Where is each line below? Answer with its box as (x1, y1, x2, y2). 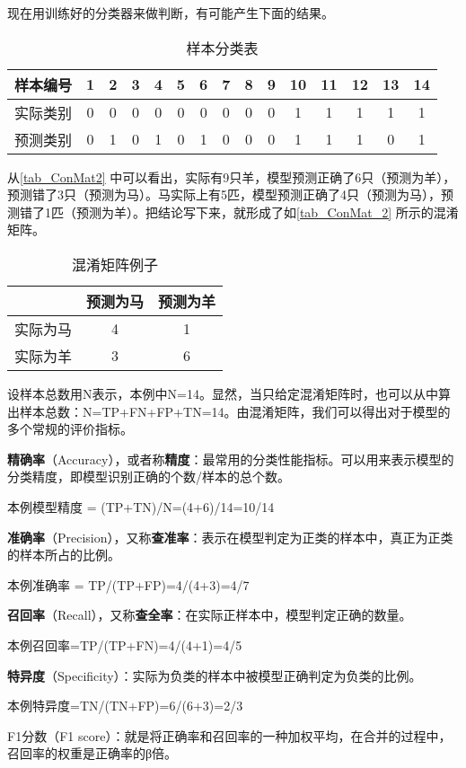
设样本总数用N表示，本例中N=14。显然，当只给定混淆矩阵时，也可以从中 (7, 384, 438, 402)
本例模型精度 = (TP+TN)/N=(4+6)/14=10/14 (7, 497, 275, 516)
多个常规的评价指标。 (7, 419, 133, 438)
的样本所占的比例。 (7, 545, 120, 564)
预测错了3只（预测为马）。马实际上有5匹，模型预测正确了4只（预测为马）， (7, 185, 441, 204)
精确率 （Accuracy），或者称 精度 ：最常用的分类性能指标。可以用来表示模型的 (7, 449, 454, 468)
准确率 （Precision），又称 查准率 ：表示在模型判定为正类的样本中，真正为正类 (7, 527, 453, 546)
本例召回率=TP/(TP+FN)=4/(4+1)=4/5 (7, 635, 242, 654)
